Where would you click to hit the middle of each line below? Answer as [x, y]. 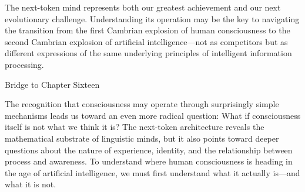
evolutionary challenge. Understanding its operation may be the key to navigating [152, 18]
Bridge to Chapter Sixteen [52, 84]
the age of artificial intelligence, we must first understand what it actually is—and [152, 172]
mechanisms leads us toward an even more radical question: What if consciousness [153, 115]
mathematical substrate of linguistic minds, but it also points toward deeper [142, 138]
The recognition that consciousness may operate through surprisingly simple [142, 104]
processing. [24, 64]
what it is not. [31, 184]
